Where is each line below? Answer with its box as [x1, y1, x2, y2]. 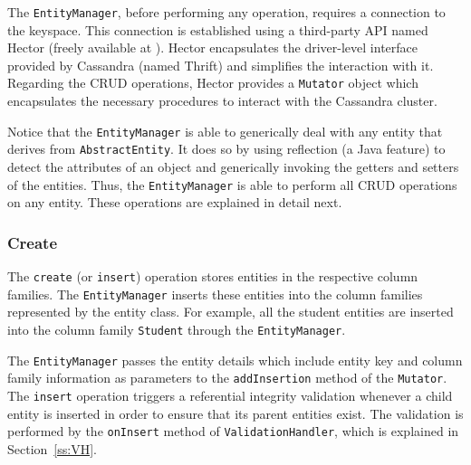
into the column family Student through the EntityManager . [7, 319, 346, 338]
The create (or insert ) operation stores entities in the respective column [7, 267, 418, 286]
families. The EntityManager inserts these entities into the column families [7, 284, 423, 303]
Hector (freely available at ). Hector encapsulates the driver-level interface [7, 38, 418, 57]
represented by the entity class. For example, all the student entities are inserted [7, 302, 454, 321]
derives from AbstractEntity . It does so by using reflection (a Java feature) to [7, 139, 446, 158]
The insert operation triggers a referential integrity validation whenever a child [7, 385, 453, 404]
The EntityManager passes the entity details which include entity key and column [7, 350, 463, 369]
